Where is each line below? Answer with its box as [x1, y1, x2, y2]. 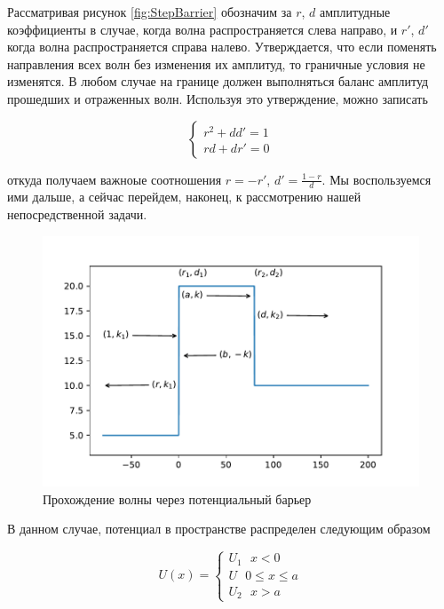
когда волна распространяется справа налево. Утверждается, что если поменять [7, 37, 437, 56]
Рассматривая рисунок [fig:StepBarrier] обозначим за [7, 3, 292, 20]
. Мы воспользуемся [321, 170, 432, 188]
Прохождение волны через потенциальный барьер [43, 489, 312, 508]
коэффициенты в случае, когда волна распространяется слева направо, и [7, 20, 398, 38]
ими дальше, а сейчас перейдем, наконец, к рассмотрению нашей [7, 187, 361, 206]
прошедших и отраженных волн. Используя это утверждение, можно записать [7, 89, 428, 107]
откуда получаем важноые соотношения [7, 170, 222, 188]
